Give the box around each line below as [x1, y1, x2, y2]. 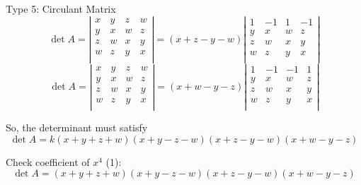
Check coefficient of [6, 154, 90, 169]
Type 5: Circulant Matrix [6, 1, 116, 16]
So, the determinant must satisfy [6, 120, 148, 135]
